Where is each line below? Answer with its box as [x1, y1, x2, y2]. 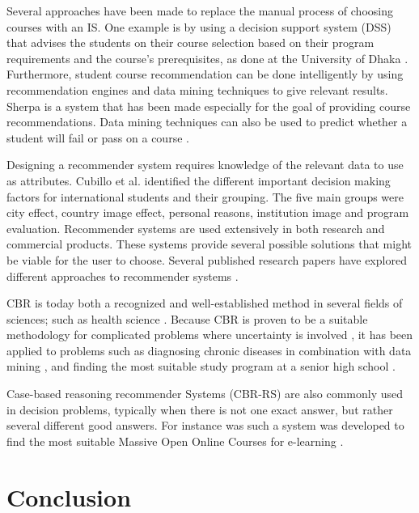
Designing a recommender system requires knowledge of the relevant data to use [6, 156, 404, 173]
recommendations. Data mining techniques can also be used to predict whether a [6, 113, 408, 130]
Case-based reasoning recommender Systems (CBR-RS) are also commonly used [6, 385, 404, 402]
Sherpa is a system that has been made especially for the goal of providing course [6, 97, 411, 114]
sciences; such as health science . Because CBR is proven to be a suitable [6, 310, 368, 327]
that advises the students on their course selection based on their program [6, 34, 375, 51]
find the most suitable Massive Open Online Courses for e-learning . [6, 432, 344, 449]
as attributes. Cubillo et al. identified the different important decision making [6, 172, 391, 189]
